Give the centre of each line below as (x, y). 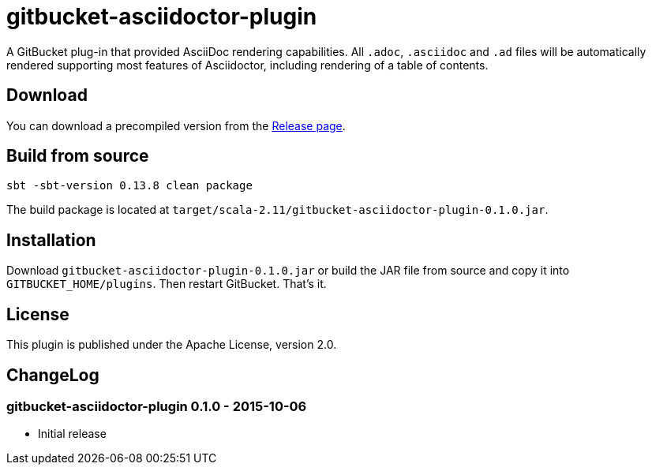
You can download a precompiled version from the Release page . (176, 125)
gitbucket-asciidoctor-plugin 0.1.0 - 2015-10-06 (157, 406)
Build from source (78, 156)
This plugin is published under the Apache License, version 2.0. (172, 345)
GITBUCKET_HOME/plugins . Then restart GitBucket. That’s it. (167, 284)
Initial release (72, 434)
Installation (51, 240)
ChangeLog (53, 375)
